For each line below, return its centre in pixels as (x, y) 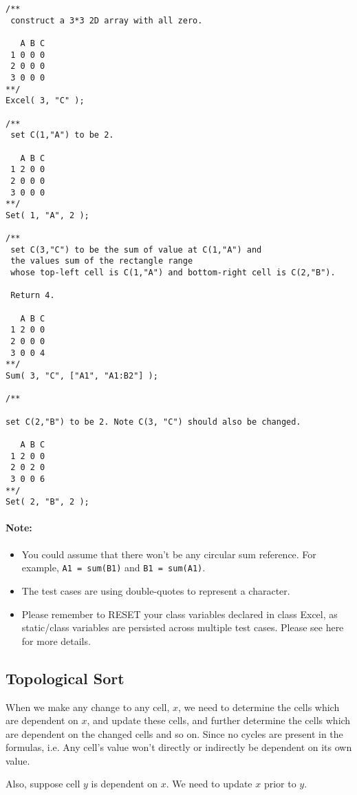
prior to (280, 784)
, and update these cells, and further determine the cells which (219, 720)
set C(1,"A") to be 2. (62, 135)
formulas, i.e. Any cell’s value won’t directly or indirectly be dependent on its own (179, 747)
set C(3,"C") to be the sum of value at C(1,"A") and (136, 250)
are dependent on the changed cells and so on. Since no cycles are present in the (174, 733)
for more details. (56, 640)
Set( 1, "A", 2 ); (47, 215)
